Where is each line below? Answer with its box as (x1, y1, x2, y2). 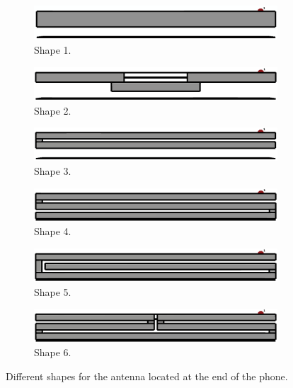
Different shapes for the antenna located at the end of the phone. (6, 368, 288, 383)
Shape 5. (34, 284, 71, 299)
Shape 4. (34, 224, 71, 239)
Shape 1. (34, 42, 71, 57)
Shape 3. (34, 164, 71, 178)
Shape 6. (34, 345, 71, 360)
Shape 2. (34, 103, 71, 118)
